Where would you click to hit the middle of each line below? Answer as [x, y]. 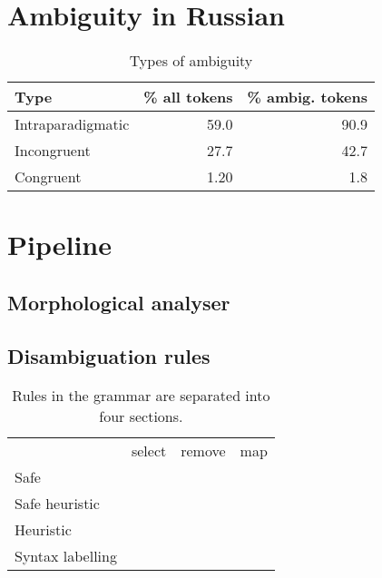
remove [203, 451]
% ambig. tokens [308, 97]
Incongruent [53, 151]
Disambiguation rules [109, 355]
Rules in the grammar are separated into [141, 396]
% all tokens [188, 97]
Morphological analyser [119, 302]
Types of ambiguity [191, 61]
